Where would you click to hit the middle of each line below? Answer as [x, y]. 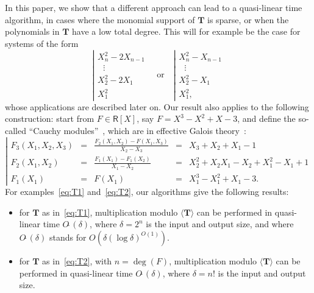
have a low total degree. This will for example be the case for [186, 31]
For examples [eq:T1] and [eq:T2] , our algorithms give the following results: [147, 192]
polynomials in [32, 31]
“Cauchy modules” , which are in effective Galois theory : [137, 130]
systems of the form [42, 43]
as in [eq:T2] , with [77, 260]
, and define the [266, 118]
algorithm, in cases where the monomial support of [100, 19]
